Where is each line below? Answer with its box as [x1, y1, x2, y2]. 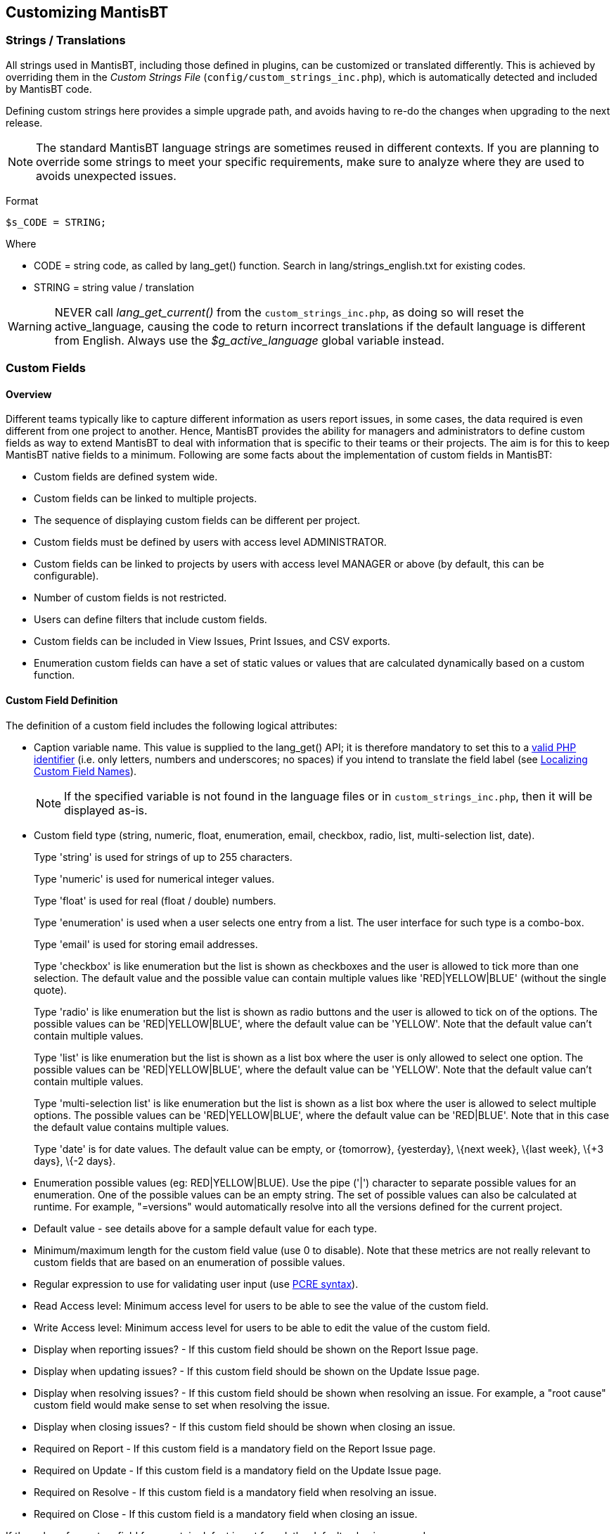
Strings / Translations [6, 33, 126, 48]
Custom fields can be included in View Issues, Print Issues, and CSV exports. [34, 635, 390, 648]
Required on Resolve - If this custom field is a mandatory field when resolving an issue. [34, 1485, 437, 1498]
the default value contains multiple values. [34, 1120, 229, 1133]
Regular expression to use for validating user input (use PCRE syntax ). [34, 1277, 359, 1290]
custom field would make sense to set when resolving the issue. [34, 1398, 331, 1411]
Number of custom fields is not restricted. [34, 592, 227, 604]
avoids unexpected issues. [36, 168, 177, 183]
